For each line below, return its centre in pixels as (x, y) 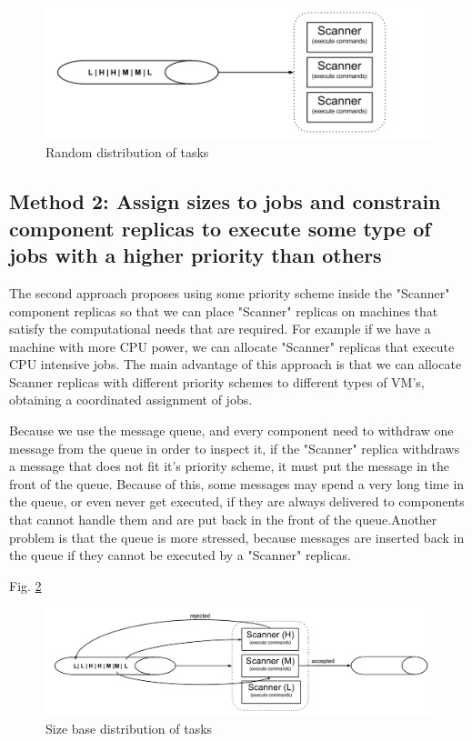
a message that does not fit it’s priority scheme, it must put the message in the (230, 466)
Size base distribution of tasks (129, 728)
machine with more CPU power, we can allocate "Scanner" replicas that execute (232, 346)
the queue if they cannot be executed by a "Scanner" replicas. (180, 555)
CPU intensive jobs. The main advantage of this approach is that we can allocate (236, 364)
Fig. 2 (25, 585)
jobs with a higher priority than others (196, 255)
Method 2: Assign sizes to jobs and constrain (225, 201)
